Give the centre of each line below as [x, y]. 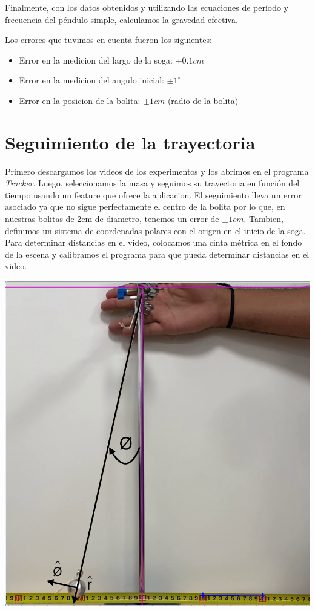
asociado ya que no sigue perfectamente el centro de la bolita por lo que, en [145, 207]
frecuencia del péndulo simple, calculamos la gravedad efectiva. [121, 19]
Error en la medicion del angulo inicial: [91, 80]
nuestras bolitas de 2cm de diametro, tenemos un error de [112, 219]
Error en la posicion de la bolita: [80, 100]
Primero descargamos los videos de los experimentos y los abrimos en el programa [157, 171]
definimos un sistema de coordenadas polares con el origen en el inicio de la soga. [155, 230]
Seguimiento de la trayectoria [130, 142]
